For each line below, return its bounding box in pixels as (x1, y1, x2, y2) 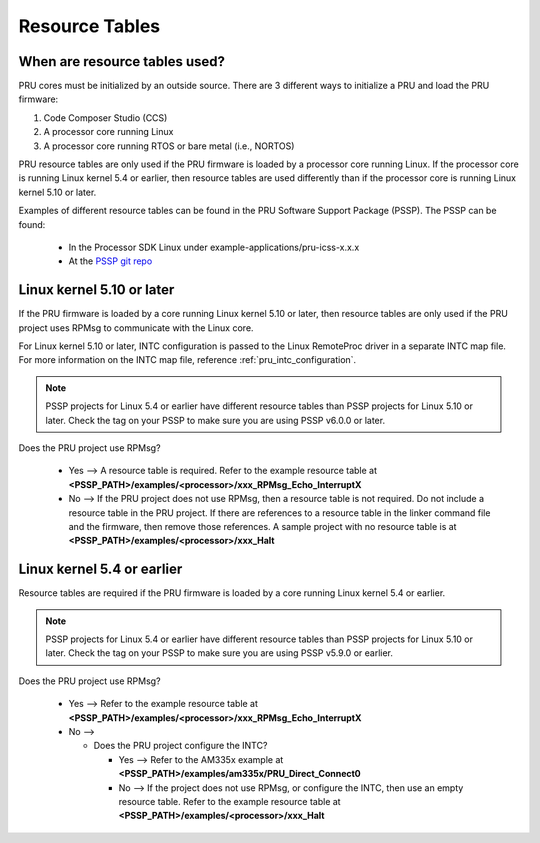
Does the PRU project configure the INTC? (93, 740, 268, 752)
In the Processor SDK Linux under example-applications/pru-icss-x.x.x (68, 241, 360, 253)
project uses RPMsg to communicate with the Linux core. (18, 321, 254, 334)
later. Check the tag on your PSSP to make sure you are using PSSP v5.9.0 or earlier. (45, 647, 394, 659)
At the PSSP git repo (68, 255, 153, 267)
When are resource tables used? (18, 53, 225, 70)
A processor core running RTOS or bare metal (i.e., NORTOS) (43, 140, 295, 152)
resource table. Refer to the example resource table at (118, 795, 341, 807)
